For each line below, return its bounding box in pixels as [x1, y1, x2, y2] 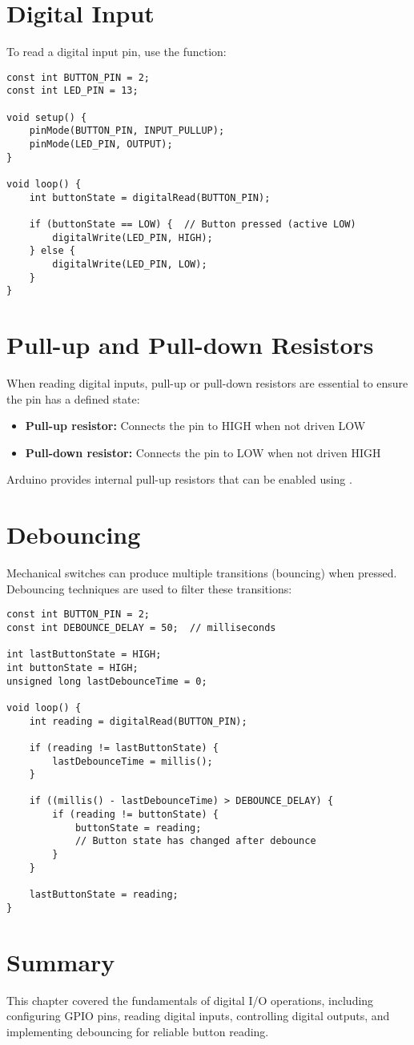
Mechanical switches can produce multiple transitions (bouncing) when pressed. [6, 565, 397, 581]
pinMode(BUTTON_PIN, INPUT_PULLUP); [29, 125, 225, 137]
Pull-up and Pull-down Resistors [6, 328, 374, 361]
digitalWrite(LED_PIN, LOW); [52, 258, 207, 270]
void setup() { [6, 111, 87, 123]
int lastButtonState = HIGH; [6, 649, 162, 661]
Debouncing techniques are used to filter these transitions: [6, 580, 292, 597]
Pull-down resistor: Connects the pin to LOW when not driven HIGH [25, 444, 381, 460]
